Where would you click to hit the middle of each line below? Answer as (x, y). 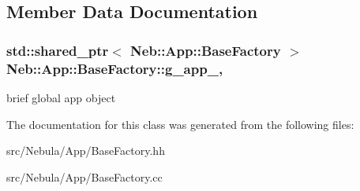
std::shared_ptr (58, 50)
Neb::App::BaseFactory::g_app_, (115, 68)
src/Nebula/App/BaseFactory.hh (86, 151)
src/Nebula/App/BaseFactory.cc (84, 176)
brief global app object (61, 97)
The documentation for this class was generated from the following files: (180, 124)
